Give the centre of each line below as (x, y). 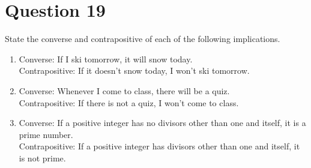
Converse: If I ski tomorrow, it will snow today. (106, 58)
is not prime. (42, 157)
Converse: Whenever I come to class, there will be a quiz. (124, 90)
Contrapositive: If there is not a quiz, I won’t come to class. (129, 102)
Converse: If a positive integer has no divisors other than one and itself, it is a (162, 123)
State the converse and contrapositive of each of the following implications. (143, 39)
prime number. (46, 134)
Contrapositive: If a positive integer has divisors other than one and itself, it (159, 146)
